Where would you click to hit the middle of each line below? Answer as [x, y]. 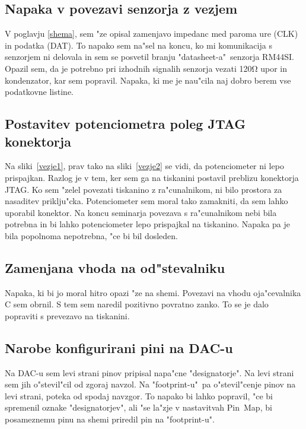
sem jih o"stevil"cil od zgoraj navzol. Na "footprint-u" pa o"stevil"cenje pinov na [150, 384]
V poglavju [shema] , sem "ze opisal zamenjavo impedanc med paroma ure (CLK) [152, 34]
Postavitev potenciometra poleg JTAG [125, 124]
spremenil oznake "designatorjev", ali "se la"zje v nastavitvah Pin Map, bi [138, 407]
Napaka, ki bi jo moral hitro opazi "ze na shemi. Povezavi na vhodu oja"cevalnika [153, 292]
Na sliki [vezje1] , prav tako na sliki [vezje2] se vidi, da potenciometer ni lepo [144, 166]
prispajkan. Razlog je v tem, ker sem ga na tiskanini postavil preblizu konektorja [152, 177]
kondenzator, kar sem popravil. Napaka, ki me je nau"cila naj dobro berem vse [148, 80]
